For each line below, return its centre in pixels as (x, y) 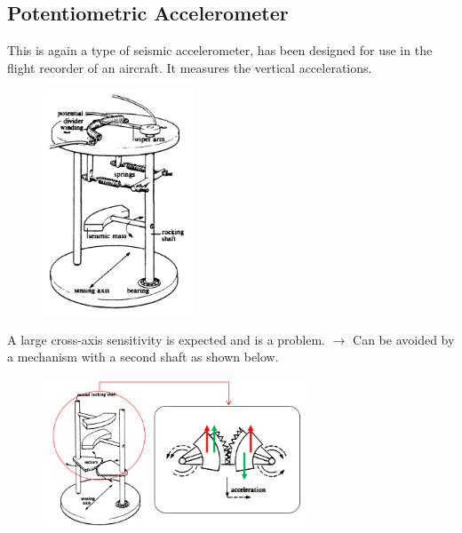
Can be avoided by (404, 339)
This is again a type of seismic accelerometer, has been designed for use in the (220, 50)
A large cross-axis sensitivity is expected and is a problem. (167, 339)
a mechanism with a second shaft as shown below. (143, 357)
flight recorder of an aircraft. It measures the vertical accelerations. (190, 67)
